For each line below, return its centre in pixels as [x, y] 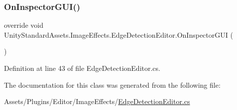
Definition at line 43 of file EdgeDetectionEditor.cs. [82, 68]
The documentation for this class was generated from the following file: [112, 84]
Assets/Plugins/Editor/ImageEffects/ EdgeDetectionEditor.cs [97, 101]
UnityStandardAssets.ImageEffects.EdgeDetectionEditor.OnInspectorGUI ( [118, 34]
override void [24, 25]
